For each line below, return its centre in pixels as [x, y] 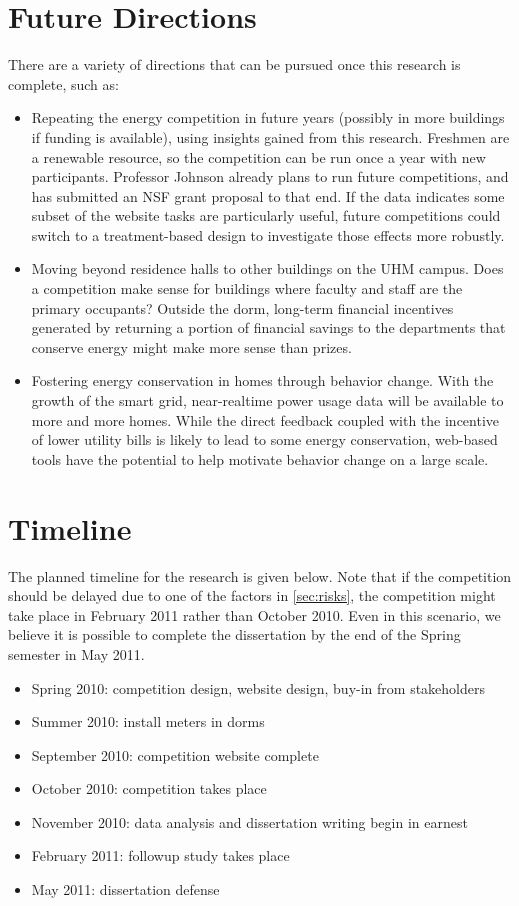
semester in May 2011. [76, 653]
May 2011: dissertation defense [125, 889]
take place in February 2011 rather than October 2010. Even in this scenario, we [254, 614]
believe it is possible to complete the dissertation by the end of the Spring [234, 634]
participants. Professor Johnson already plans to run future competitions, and [270, 176]
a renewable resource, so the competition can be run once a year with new [258, 156]
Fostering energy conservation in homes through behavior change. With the [262, 380]
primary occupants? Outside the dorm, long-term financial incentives [242, 307]
